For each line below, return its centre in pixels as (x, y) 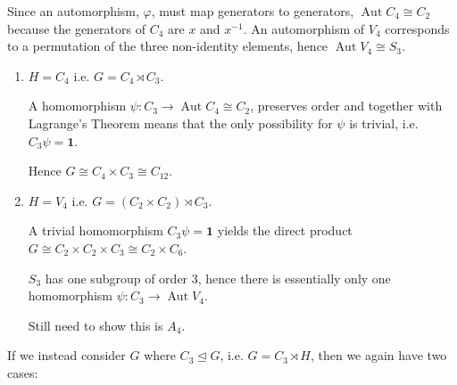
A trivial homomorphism (96, 230)
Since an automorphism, (73, 11)
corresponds (417, 28)
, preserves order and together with (346, 106)
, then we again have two (378, 355)
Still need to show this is (96, 325)
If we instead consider (66, 355)
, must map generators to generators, (253, 11)
